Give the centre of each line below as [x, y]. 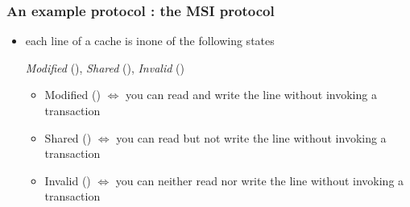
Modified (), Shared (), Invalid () [105, 67]
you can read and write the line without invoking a [251, 95]
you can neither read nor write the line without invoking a [260, 180]
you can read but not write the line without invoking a [251, 137]
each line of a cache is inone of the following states [150, 41]
